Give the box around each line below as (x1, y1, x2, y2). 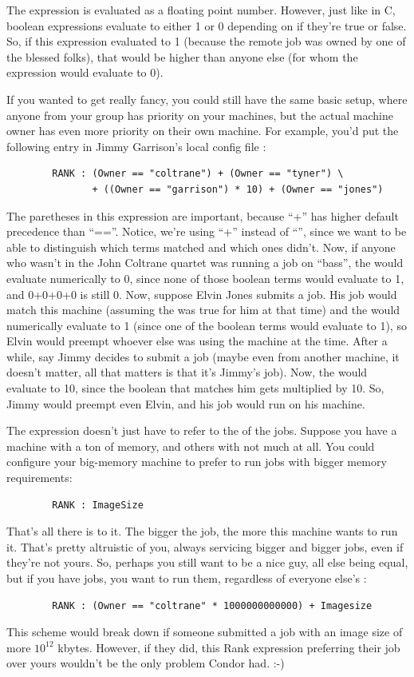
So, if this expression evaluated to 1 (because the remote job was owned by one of (6, 33, 406, 50)
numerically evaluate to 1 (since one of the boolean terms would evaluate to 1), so (6, 317, 407, 333)
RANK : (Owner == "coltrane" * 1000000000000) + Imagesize (52, 599, 373, 611)
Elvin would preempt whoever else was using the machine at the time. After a (6, 333, 388, 349)
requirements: (6, 469, 73, 486)
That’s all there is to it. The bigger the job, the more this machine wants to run (6, 523, 398, 540)
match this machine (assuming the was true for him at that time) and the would (6, 301, 400, 318)
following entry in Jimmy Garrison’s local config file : (6, 137, 266, 154)
